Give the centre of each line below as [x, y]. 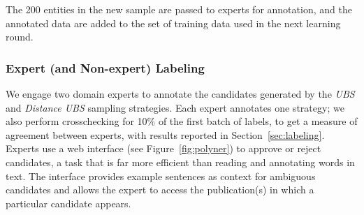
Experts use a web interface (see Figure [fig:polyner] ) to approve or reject [163, 148]
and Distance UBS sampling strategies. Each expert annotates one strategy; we [175, 107]
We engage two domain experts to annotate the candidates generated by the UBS [180, 94]
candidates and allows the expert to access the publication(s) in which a [160, 190]
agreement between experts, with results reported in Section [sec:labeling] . [165, 134]
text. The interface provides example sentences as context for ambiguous [161, 176]
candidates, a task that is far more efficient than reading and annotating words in [180, 162]
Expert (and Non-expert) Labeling [105, 67]
